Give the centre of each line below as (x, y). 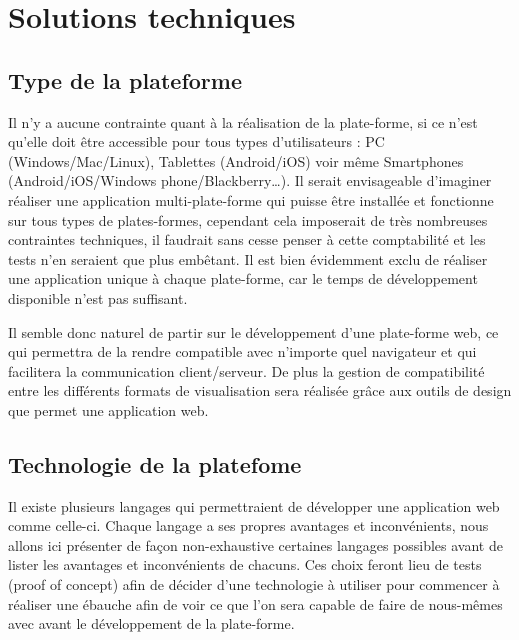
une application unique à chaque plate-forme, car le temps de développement (243, 278)
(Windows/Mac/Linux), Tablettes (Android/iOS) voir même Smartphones (236, 160)
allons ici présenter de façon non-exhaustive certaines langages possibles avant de (255, 544)
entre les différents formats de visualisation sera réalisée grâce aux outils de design (260, 390)
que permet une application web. (108, 409)
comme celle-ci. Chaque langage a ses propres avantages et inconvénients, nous (248, 525)
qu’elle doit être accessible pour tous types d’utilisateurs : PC (196, 141)
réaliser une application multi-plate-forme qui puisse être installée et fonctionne (251, 199)
